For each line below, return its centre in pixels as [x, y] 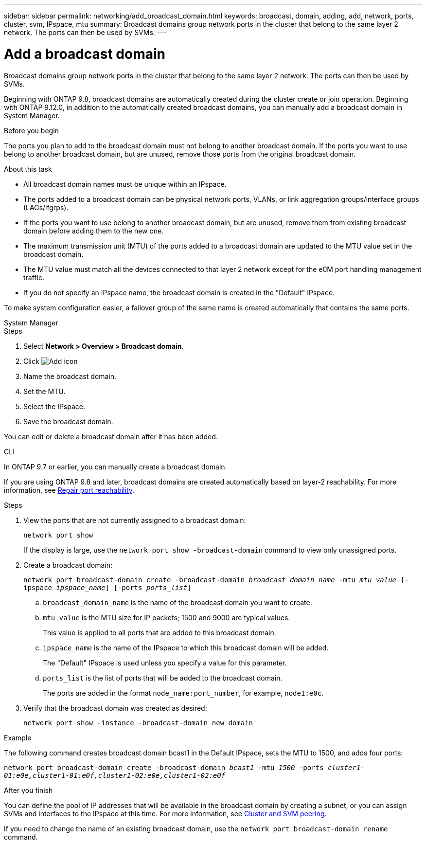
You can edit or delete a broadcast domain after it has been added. [111, 436]
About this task [28, 169]
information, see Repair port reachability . [69, 490]
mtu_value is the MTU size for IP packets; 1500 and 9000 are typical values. [167, 617]
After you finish [28, 790]
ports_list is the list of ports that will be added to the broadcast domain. [163, 678]
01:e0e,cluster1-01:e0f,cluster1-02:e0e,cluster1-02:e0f [115, 775]
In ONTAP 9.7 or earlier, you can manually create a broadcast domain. [115, 467]
